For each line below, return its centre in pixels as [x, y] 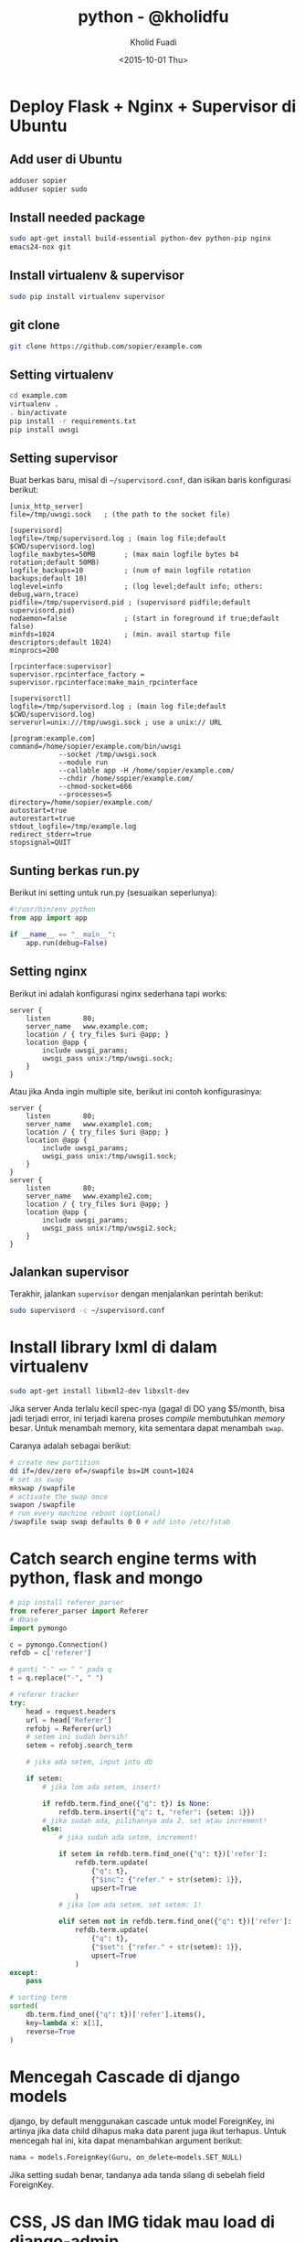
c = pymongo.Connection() [58, 1644]
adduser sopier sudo [49, 189]
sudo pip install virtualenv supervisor [88, 296]
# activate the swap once [58, 1497]
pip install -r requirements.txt [73, 421]
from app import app [49, 918]
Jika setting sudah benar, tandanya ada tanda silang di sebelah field [137, 2175]
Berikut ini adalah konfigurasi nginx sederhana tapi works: [119, 993]
